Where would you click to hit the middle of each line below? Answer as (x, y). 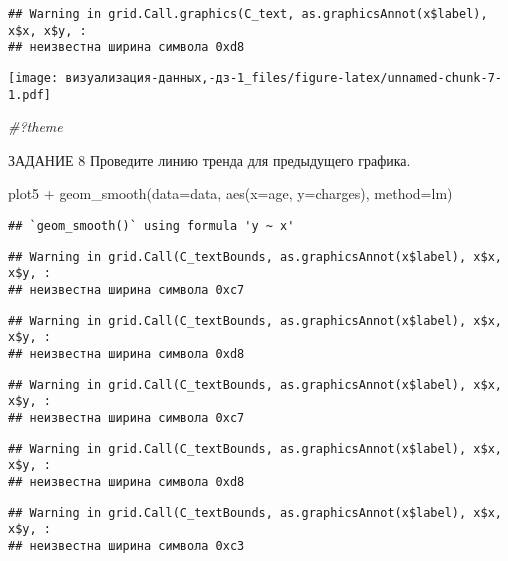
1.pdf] (29, 94)
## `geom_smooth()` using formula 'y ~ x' (151, 226)
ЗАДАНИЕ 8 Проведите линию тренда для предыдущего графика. (209, 159)
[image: (33, 77)
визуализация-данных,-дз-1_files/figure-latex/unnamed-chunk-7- (283, 77)
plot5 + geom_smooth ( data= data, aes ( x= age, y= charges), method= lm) (230, 193)
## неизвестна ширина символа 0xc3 (126, 545)
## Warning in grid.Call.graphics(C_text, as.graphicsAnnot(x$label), (248, 14)
